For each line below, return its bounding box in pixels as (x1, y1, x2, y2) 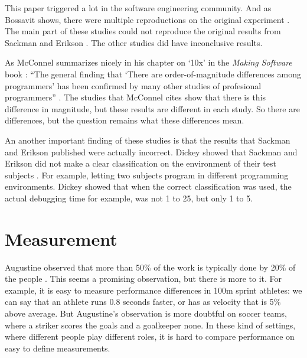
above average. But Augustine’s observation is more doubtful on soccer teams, (5, 307, 287, 319)
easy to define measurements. (5, 341, 110, 354)
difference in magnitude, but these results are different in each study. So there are (5, 102, 300, 115)
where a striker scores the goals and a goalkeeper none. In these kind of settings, (5, 318, 296, 331)
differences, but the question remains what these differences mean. (5, 114, 244, 126)
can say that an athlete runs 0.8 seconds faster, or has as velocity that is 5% (5, 295, 281, 308)
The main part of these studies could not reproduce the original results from (5, 25, 281, 37)
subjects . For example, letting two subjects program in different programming (5, 168, 289, 181)
